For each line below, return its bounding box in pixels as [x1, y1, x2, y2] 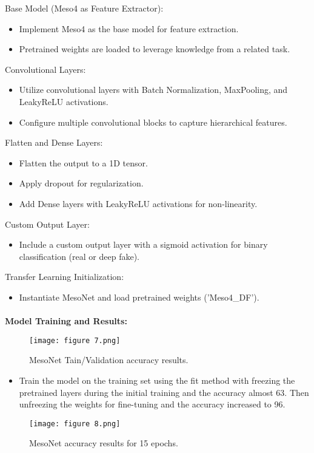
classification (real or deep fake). [19, 250, 139, 262]
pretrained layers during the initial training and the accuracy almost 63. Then [19, 386, 309, 398]
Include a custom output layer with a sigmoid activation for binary [19, 238, 268, 251]
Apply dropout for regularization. [19, 177, 144, 189]
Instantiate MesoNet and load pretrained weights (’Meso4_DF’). [19, 290, 259, 303]
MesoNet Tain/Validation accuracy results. [29, 353, 189, 366]
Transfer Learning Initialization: [5, 270, 124, 283]
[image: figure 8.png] [29, 419, 121, 428]
